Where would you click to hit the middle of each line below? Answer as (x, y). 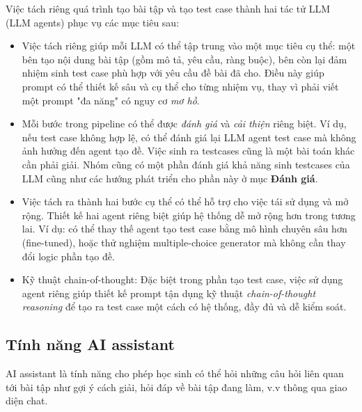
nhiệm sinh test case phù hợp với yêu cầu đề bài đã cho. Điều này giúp (173, 73)
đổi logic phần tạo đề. (68, 256)
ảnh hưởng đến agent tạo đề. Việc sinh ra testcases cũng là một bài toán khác (188, 151)
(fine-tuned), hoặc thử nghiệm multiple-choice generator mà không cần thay (184, 242)
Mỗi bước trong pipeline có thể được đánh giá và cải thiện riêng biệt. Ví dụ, (184, 124)
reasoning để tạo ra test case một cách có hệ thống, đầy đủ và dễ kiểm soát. (184, 307)
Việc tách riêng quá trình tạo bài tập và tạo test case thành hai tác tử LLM (168, 8)
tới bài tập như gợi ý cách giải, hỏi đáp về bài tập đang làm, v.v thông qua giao (176, 387)
